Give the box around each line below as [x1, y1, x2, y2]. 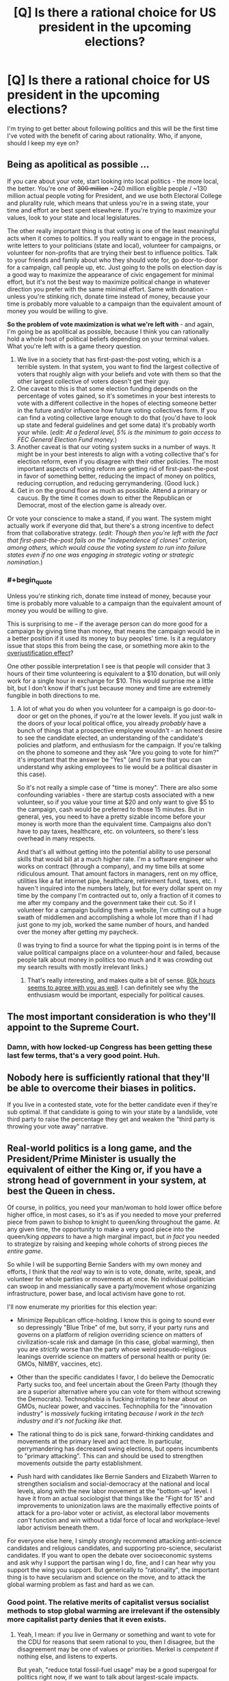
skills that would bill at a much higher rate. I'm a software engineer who [16, 855, 218, 863]
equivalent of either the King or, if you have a [7, 1163, 202, 1175]
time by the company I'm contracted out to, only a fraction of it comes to [16, 891, 221, 899]
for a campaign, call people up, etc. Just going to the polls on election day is [7, 263, 222, 271]
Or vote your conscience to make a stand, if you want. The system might [7, 514, 212, 522]
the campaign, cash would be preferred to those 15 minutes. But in [16, 806, 205, 814]
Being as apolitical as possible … [7, 159, 150, 171]
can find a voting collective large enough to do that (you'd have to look [16, 413, 217, 422]
